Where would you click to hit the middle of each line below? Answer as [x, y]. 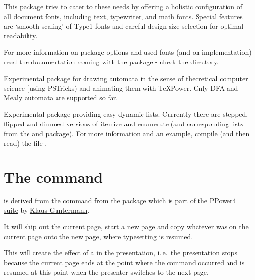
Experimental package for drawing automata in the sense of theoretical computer [126, 78]
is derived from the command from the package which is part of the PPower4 [120, 200]
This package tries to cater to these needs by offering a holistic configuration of [123, 6]
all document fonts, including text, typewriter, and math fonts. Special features [123, 16]
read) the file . [26, 143]
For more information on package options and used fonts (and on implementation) [128, 52]
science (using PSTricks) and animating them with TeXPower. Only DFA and [121, 88]
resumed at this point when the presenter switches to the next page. [106, 272]
